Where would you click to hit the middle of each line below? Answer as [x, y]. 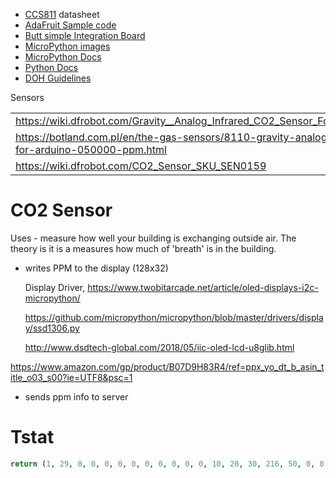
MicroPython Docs [63, 57]
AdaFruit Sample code [70, 25]
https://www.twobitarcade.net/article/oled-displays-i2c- [203, 287]
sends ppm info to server [76, 396]
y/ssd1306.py [52, 328]
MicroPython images [67, 46]
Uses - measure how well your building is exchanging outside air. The [153, 238]
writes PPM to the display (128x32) [96, 268]
